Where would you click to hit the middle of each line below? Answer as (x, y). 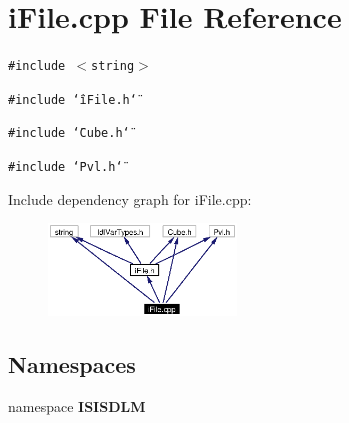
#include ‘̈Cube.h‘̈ (69, 133)
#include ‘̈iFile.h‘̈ (72, 99)
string (113, 66)
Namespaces (72, 363)
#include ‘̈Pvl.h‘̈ (65, 167)
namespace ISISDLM (77, 405)
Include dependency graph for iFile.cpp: (130, 198)
